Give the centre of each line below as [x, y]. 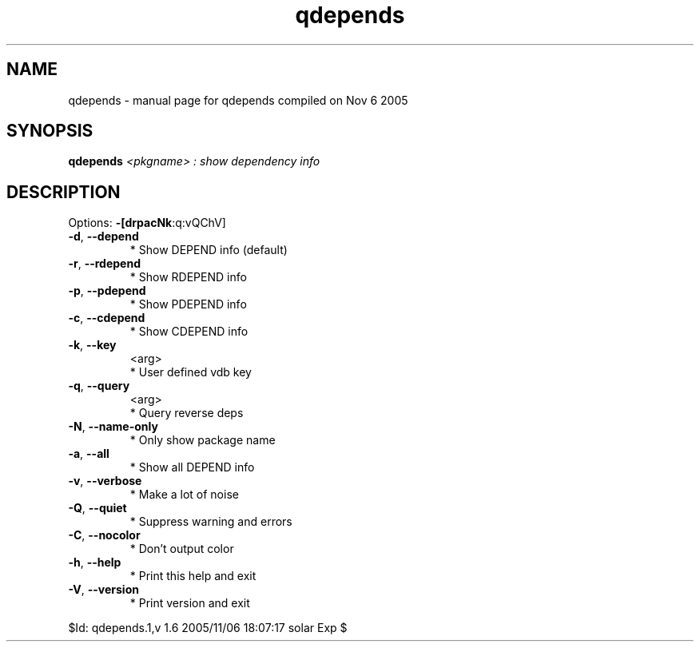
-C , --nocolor [104, 535]
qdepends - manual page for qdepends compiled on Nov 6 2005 [238, 100]
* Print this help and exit [193, 576]
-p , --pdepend [107, 291]
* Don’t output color [182, 549]
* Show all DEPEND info [192, 467]
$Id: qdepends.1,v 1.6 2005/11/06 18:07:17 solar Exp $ [208, 628]
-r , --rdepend [104, 264]
